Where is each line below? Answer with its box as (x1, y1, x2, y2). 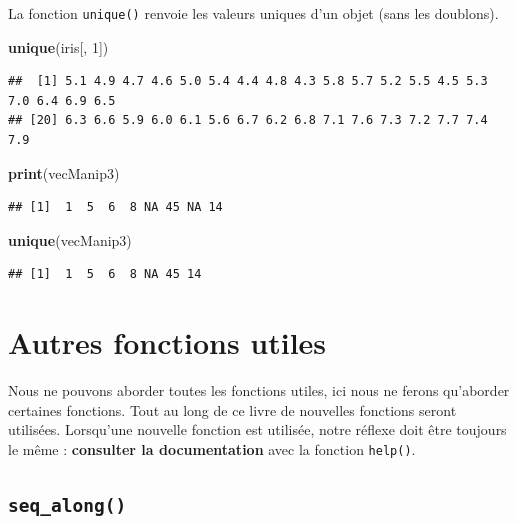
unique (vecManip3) (8, 229, 132, 250)
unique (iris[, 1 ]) (8, 36, 109, 57)
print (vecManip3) (8, 162, 120, 183)
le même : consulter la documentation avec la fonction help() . (8, 438, 416, 459)
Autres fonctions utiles (8, 322, 327, 363)
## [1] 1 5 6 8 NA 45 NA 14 (8, 200, 223, 215)
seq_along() (8, 494, 127, 516)
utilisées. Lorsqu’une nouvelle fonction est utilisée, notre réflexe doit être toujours (8, 419, 507, 440)
